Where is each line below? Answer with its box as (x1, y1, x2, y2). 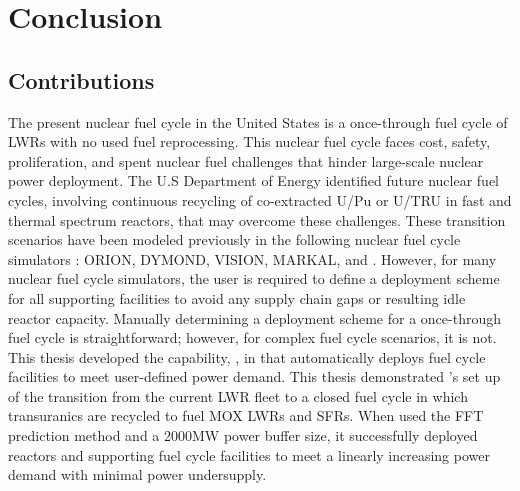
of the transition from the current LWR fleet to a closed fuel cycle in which (8, 385, 468, 406)
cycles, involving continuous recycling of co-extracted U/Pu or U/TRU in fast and (8, 189, 512, 210)
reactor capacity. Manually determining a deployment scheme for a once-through (8, 307, 501, 328)
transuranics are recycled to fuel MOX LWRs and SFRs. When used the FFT (8, 405, 484, 426)
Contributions (8, 64, 155, 95)
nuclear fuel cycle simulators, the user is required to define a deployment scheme (8, 268, 500, 289)
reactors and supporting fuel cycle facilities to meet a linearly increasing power (8, 444, 490, 465)
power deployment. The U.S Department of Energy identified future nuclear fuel (8, 170, 500, 191)
